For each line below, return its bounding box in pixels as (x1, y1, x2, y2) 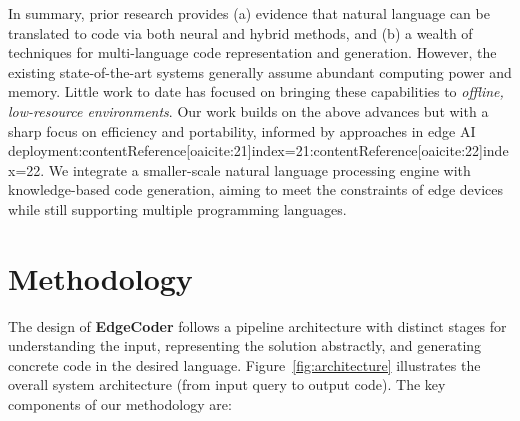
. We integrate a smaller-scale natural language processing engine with (40, 159, 471, 180)
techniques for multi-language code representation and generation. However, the (8, 42, 497, 63)
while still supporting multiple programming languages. (8, 198, 347, 219)
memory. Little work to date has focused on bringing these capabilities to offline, (8, 81, 504, 102)
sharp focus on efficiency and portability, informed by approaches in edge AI (8, 120, 476, 141)
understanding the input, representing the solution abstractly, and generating (8, 335, 482, 356)
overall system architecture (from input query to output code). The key (8, 374, 446, 395)
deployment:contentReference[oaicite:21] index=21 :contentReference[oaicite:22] (8, 140, 483, 161)
